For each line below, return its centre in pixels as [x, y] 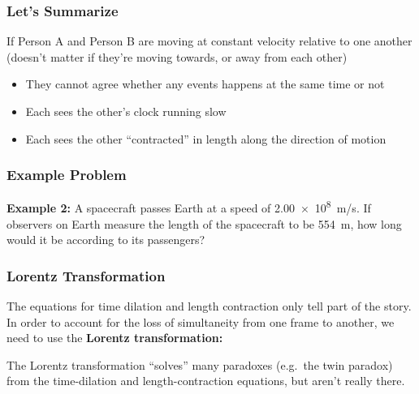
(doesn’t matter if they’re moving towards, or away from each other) [177, 56]
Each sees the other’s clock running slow [126, 111]
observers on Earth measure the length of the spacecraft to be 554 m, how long [204, 223]
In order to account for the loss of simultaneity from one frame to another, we [201, 321]
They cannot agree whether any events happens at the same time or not [205, 84]
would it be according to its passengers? [106, 240]
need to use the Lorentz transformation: [115, 338]
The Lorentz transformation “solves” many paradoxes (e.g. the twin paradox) [200, 364]
